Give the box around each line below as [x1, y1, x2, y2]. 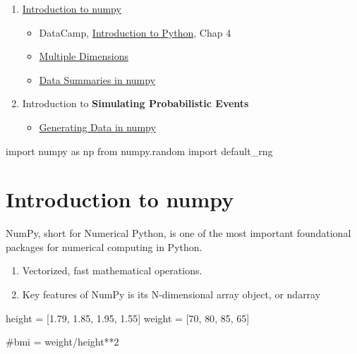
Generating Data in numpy [39, 119, 156, 134]
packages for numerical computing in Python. [6, 239, 202, 254]
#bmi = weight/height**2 [6, 334, 119, 349]
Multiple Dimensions [39, 49, 128, 63]
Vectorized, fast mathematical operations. [22, 263, 202, 278]
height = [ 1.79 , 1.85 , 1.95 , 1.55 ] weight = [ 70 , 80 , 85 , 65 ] [6, 310, 250, 325]
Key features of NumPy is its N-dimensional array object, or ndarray [22, 287, 321, 302]
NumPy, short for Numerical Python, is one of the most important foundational [6, 226, 351, 240]
